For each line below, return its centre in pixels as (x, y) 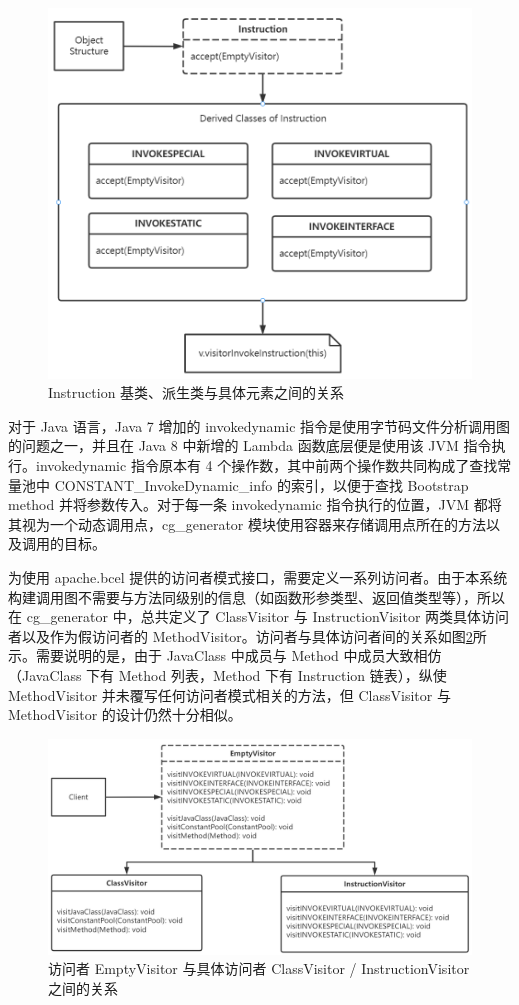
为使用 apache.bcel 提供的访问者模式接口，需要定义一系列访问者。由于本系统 (258, 576)
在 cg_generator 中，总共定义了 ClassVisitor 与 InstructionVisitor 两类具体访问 (259, 616)
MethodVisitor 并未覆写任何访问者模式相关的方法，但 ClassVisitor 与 (229, 694)
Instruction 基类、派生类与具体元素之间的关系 (196, 392)
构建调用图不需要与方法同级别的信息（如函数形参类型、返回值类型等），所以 (256, 596)
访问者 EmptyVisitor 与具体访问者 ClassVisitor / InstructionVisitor (259, 968)
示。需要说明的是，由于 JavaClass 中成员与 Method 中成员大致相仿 (225, 655)
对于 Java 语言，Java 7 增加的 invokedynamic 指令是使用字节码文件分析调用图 (259, 425)
